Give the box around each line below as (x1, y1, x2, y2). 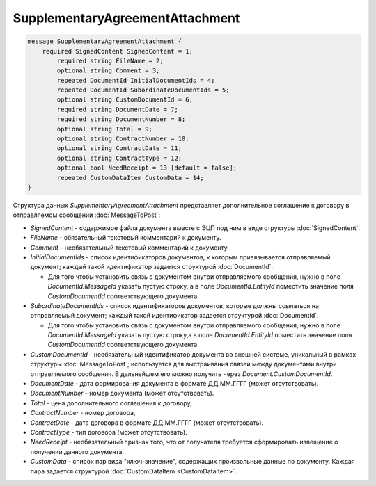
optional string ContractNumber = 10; (56, 135, 189, 143)
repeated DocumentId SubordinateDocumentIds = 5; (56, 86, 230, 94)
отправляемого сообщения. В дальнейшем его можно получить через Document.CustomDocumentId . (30, 369, 333, 378)
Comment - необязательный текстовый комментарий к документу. (30, 243, 230, 252)
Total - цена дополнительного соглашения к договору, (30, 398, 193, 407)
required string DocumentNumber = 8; (56, 115, 186, 123)
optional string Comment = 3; (56, 67, 160, 74)
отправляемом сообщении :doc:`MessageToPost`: (13, 211, 160, 219)
